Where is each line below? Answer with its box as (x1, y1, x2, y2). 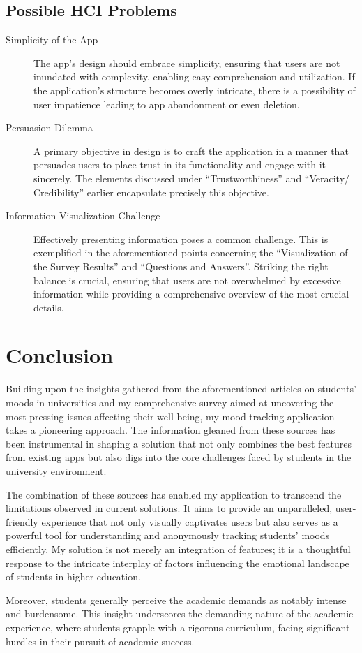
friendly (6, 514, 38, 529)
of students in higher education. (6, 569, 141, 584)
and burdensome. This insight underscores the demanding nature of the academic (6, 606, 354, 621)
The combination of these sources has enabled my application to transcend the (6, 487, 342, 501)
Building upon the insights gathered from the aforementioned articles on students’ (6, 381, 356, 396)
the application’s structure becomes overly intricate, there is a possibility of (33, 82, 356, 97)
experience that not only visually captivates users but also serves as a (41, 514, 338, 529)
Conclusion (6, 341, 114, 369)
